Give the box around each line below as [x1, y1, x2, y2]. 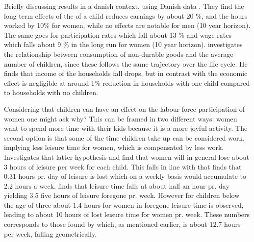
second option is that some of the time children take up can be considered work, [4, 132, 245, 143]
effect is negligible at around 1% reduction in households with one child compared [4, 77, 250, 88]
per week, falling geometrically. [4, 228, 97, 239]
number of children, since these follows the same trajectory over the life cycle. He [4, 58, 248, 69]
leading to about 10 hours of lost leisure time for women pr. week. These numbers [4, 209, 250, 219]
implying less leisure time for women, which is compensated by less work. [4, 142, 224, 152]
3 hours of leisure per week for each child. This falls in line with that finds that [4, 161, 242, 171]
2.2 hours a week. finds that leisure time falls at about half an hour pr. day [4, 180, 229, 191]
